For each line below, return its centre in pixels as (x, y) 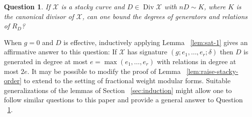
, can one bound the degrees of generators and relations (165, 16)
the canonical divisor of (39, 16)
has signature (147, 52)
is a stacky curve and (93, 6)
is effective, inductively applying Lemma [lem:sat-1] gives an (156, 42)
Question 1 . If (27, 6)
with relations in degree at (196, 61)
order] (13, 81)
